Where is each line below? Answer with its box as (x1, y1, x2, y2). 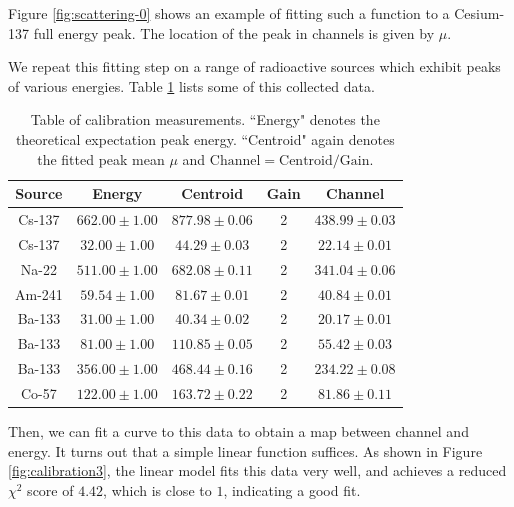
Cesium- (454, 3, 505, 23)
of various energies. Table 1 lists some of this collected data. (8, 75, 375, 96)
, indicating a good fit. (223, 479, 361, 500)
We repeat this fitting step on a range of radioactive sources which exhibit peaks (8, 56, 501, 77)
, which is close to (103, 479, 212, 500)
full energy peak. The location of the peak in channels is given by (33, 22, 435, 43)
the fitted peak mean (37, 148, 165, 169)
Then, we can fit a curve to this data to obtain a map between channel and (8, 421, 469, 441)
